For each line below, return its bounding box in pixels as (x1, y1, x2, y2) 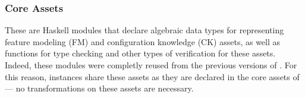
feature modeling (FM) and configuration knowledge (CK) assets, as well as (5, 35, 281, 48)
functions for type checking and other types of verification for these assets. (5, 47, 276, 59)
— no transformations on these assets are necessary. (5, 82, 194, 94)
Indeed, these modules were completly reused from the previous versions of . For (5, 59, 297, 71)
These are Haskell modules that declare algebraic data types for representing (5, 24, 284, 36)
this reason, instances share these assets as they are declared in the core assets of (5, 70, 300, 83)
